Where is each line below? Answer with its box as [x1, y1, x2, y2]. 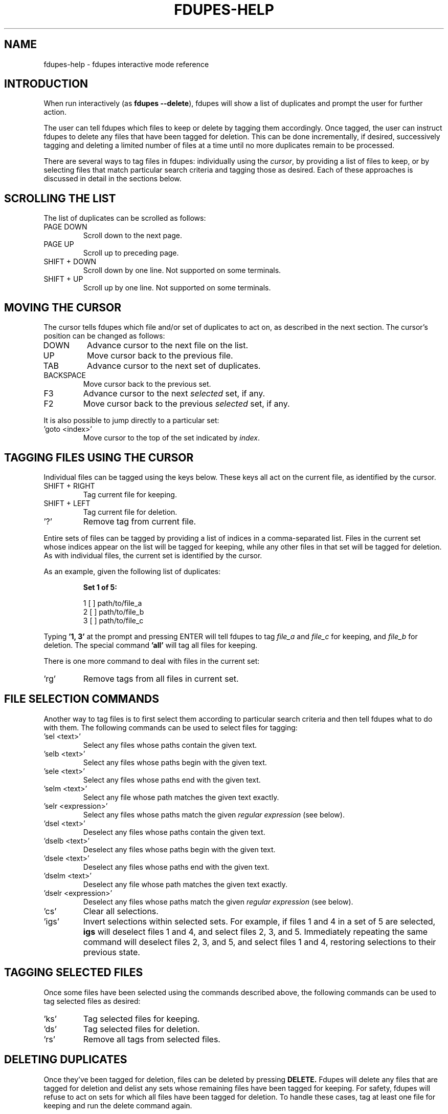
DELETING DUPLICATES [4, 1053, 127, 1066]
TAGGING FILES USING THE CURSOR [4, 451, 194, 464]
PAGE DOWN [43, 222, 87, 232]
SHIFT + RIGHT [43, 481, 95, 490]
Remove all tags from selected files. [83, 1034, 220, 1044]
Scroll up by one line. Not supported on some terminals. [83, 283, 271, 292]
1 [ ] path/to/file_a [83, 598, 142, 607]
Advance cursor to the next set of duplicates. [87, 361, 261, 371]
